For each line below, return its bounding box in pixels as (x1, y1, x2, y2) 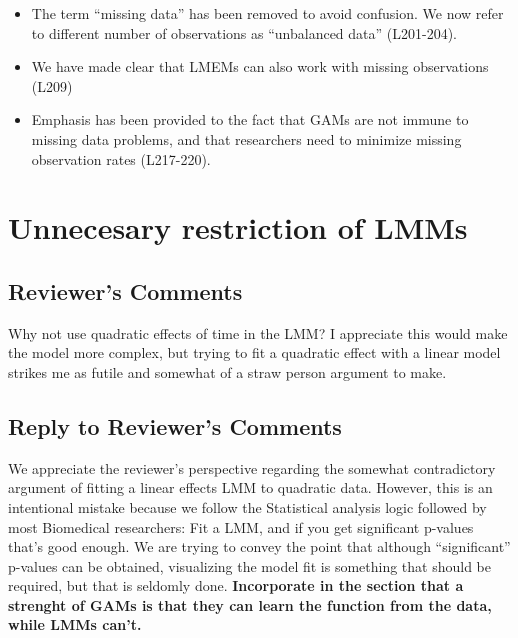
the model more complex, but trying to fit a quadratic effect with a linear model (8, 342, 501, 363)
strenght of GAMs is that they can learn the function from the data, (8, 594, 492, 615)
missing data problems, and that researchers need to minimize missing (31, 128, 462, 149)
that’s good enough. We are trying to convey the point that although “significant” (8, 536, 511, 557)
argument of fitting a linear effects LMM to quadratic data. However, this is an (8, 477, 493, 498)
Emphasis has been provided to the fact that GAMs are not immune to (31, 109, 469, 130)
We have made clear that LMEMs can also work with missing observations (31, 56, 489, 77)
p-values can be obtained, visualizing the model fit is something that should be (8, 555, 492, 576)
